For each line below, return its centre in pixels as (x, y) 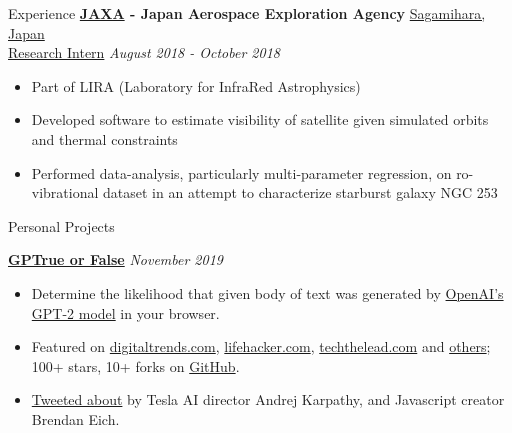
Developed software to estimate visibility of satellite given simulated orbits (260, 119)
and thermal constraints (104, 138)
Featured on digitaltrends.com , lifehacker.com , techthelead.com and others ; (261, 346)
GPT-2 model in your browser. (125, 312)
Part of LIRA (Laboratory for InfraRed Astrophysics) (196, 85)
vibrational (65, 192)
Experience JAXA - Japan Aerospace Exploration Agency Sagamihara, (247, 13)
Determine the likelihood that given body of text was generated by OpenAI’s (267, 292)
